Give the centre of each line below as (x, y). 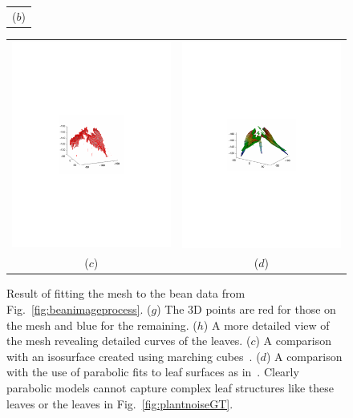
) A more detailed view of (266, 325)
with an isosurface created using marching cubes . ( (134, 356)
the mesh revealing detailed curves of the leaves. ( (129, 341)
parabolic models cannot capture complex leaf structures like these (170, 388)
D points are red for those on (265, 309)
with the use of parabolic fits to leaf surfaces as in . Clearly (153, 372)
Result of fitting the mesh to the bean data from (126, 293)
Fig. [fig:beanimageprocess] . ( (79, 309)
